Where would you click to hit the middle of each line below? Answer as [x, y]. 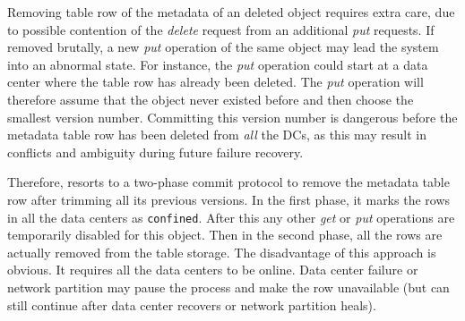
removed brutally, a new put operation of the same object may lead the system [223, 47]
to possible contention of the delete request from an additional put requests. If [221, 29]
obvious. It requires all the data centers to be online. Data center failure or [213, 270]
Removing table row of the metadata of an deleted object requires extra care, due [231, 12]
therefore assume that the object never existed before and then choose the [211, 99]
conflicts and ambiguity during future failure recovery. [155, 152]
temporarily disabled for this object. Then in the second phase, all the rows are [225, 235]
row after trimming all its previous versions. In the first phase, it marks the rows [229, 199]
